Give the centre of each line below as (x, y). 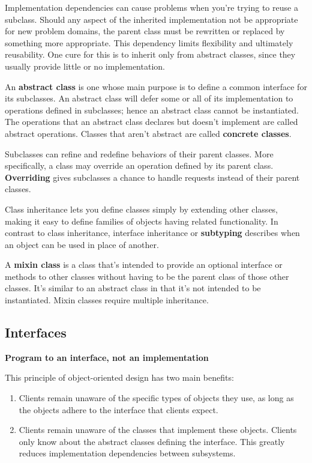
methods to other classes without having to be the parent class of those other (147, 276)
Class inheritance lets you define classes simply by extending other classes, (142, 209)
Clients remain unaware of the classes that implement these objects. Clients (158, 430)
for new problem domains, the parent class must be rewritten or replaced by (145, 31)
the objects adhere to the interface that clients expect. (118, 409)
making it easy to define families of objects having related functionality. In (142, 221)
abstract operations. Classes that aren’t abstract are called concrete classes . (148, 133)
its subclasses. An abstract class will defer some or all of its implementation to (149, 98)
